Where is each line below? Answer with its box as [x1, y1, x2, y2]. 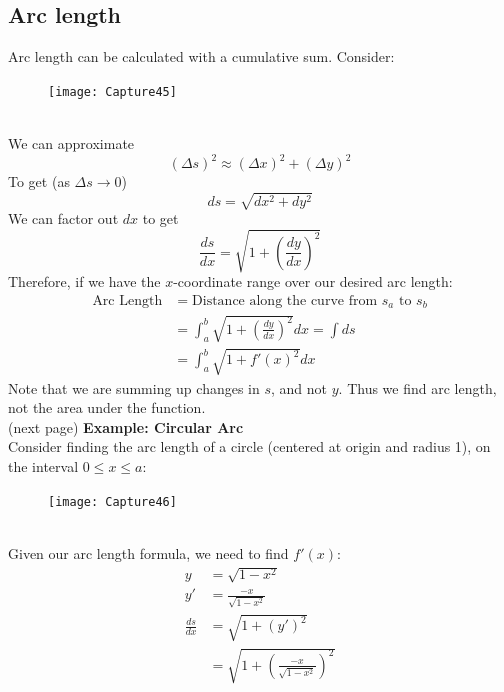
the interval [8, 456, 79, 477]
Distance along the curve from [192, 294, 378, 309]
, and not [271, 377, 328, 398]
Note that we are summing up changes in [8, 377, 260, 398]
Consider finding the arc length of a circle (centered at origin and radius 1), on [8, 436, 491, 457]
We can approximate [8, 133, 135, 154]
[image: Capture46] [48, 494, 177, 509]
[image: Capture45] [48, 84, 177, 99]
